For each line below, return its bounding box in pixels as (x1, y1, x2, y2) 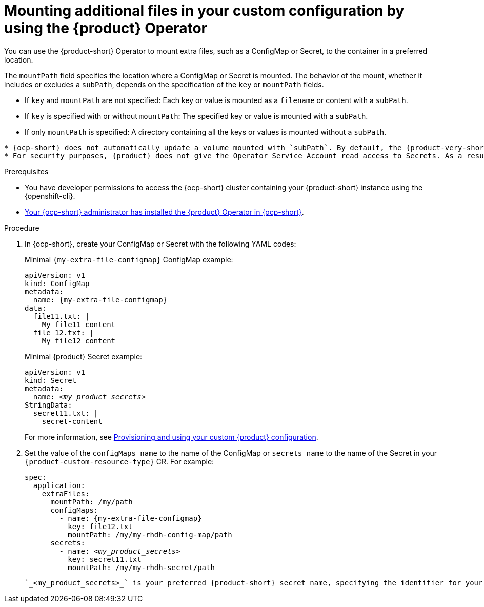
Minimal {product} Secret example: (25, 352, 143, 361)
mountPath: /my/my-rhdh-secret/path (68, 563, 215, 572)
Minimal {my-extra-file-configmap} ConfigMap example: (25, 255, 233, 264)
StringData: (25, 400, 72, 409)
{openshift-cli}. (25, 191, 75, 200)
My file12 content (42, 336, 116, 345)
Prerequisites (4, 167, 49, 176)
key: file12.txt (68, 522, 133, 531)
